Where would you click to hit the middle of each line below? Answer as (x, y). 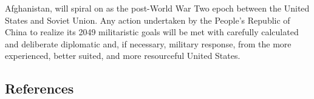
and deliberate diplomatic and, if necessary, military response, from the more (148, 43)
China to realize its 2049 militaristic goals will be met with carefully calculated (152, 32)
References (39, 88)
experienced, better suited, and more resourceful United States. (123, 56)
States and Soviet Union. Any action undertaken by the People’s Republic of (148, 20)
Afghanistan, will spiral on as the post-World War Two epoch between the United (157, 8)
